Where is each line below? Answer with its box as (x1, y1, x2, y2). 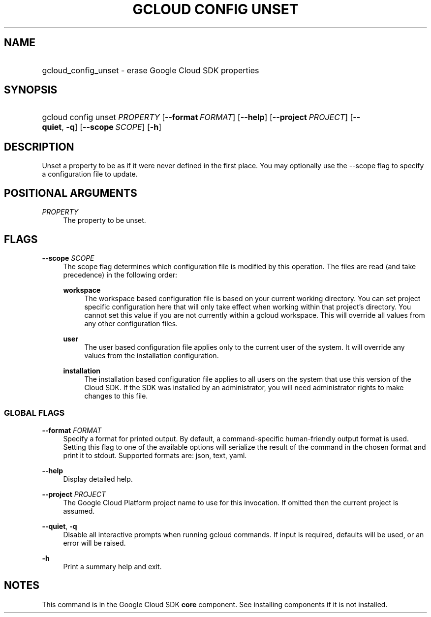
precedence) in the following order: (63, 270, 178, 279)
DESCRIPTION (4, 140, 74, 153)
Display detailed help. (63, 474, 133, 483)
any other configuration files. (84, 319, 178, 328)
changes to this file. (84, 391, 148, 400)
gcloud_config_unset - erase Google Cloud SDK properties (42, 65, 259, 75)
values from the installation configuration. (84, 351, 219, 360)
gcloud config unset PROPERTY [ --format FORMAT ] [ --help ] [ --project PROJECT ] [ (42, 112, 353, 123)
